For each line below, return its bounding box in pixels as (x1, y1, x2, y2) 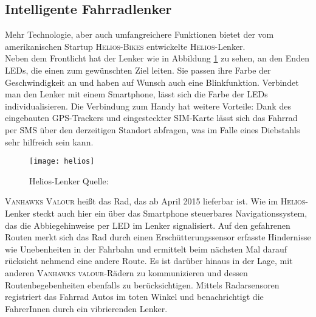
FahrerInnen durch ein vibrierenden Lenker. (5, 302, 168, 315)
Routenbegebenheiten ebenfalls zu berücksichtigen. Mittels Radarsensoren (5, 278, 280, 291)
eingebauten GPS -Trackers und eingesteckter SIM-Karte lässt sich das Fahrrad (5, 111, 298, 124)
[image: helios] (29, 157, 95, 166)
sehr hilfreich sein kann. (5, 135, 94, 148)
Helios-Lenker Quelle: (29, 174, 109, 187)
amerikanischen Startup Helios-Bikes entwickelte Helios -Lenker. (5, 40, 246, 52)
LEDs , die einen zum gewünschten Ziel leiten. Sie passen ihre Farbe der (5, 63, 271, 76)
